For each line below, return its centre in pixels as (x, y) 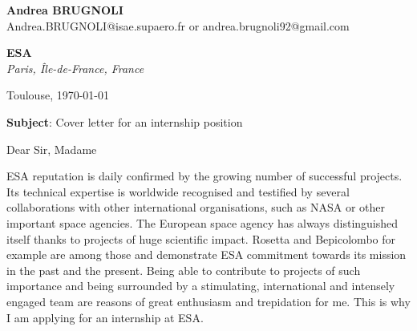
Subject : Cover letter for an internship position (125, 121)
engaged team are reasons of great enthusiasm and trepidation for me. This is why (208, 301)
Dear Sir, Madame (52, 149)
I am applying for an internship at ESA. (105, 317)
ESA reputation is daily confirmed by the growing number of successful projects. (204, 176)
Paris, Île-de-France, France (75, 68)
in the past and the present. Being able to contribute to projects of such (184, 270)
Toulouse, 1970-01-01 (58, 95)
